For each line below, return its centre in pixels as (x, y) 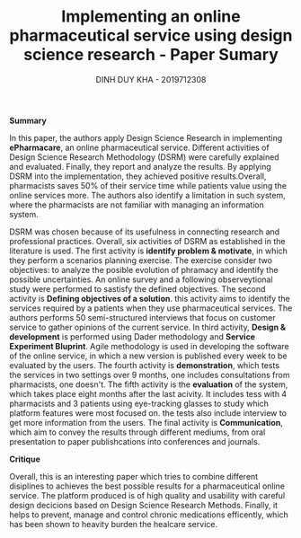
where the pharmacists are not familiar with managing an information (137, 205)
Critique (25, 459)
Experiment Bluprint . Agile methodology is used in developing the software (149, 346)
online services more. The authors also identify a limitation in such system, (147, 195)
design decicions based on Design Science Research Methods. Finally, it (144, 505)
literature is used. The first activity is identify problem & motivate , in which (148, 251)
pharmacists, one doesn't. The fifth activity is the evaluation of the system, (149, 384)
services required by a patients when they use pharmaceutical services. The (151, 308)
